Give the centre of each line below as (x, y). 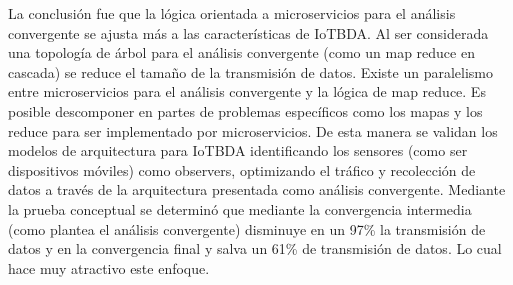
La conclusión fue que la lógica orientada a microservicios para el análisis (232, 13)
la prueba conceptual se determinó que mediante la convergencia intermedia (240, 208)
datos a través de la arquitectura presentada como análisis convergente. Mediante (257, 189)
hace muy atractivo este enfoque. (109, 267)
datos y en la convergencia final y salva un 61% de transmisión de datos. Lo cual (255, 248)
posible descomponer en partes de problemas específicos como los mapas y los (245, 110)
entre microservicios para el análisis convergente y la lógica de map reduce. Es (247, 91)
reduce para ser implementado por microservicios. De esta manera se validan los (253, 130)
